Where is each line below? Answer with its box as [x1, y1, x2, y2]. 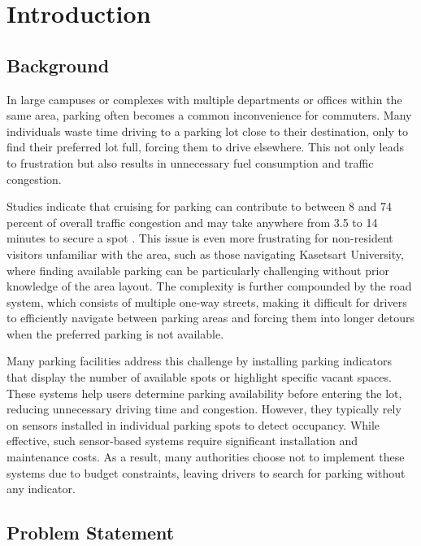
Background [7, 52, 110, 77]
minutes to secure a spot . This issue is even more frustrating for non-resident [7, 229, 393, 247]
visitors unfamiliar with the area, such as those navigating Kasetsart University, [7, 245, 404, 262]
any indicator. [7, 480, 76, 497]
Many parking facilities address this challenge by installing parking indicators [7, 352, 392, 369]
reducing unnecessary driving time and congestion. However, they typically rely [7, 400, 401, 417]
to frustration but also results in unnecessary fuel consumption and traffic [7, 154, 374, 171]
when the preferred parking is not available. [7, 325, 224, 342]
